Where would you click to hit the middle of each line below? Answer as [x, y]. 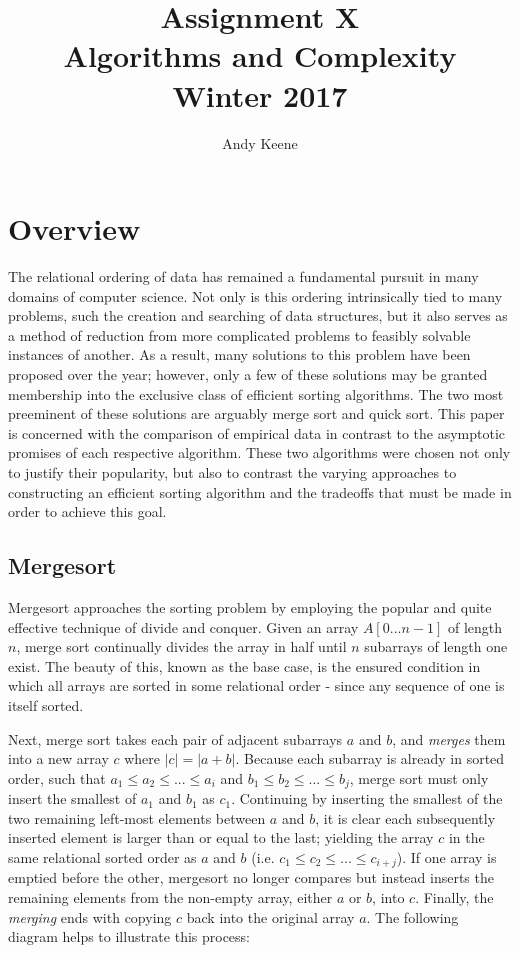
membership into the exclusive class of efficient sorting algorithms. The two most [256, 393]
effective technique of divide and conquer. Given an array [183, 626]
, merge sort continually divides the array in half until [181, 646]
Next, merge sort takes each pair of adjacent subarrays [175, 738]
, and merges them [449, 738]
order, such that [57, 777]
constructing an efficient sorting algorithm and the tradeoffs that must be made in [260, 491]
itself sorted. [46, 704]
